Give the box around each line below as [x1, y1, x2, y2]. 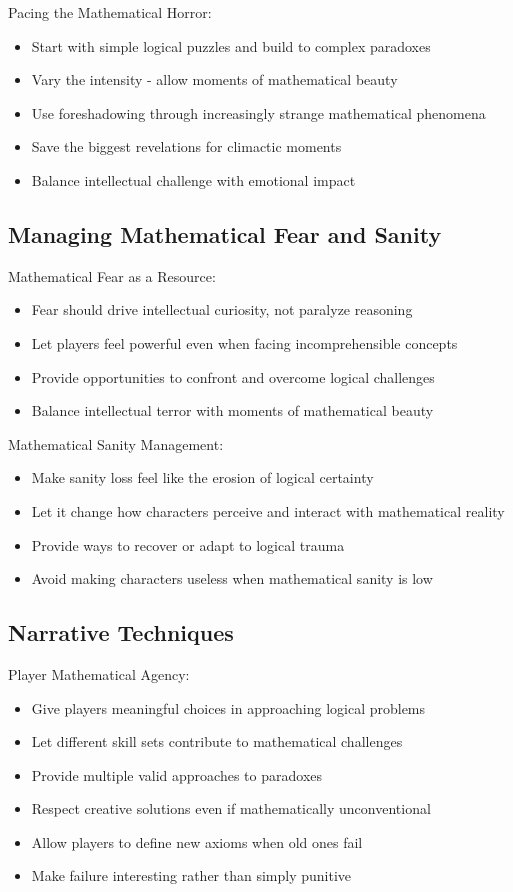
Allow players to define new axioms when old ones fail [31, 831, 363, 852]
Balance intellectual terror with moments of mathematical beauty [31, 400, 434, 421]
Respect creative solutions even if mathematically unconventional [31, 798, 431, 819]
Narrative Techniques [8, 617, 234, 648]
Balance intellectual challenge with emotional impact [31, 169, 356, 190]
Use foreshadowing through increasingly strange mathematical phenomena [31, 102, 486, 123]
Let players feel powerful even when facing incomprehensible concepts [31, 332, 458, 353]
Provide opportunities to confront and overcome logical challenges [31, 366, 435, 387]
